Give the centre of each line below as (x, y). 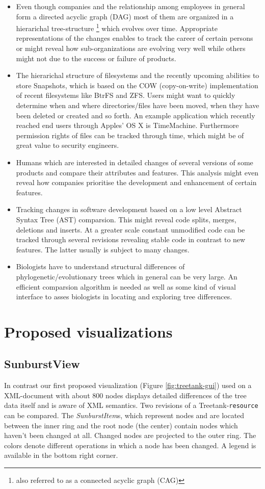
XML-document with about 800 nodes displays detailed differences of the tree (125, 395)
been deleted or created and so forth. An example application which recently (136, 115)
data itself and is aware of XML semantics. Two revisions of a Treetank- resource (131, 405)
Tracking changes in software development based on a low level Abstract (129, 209)
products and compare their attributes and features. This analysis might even (137, 172)
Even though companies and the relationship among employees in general (130, 6)
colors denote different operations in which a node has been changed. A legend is (130, 445)
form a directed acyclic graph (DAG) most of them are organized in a (125, 16)
